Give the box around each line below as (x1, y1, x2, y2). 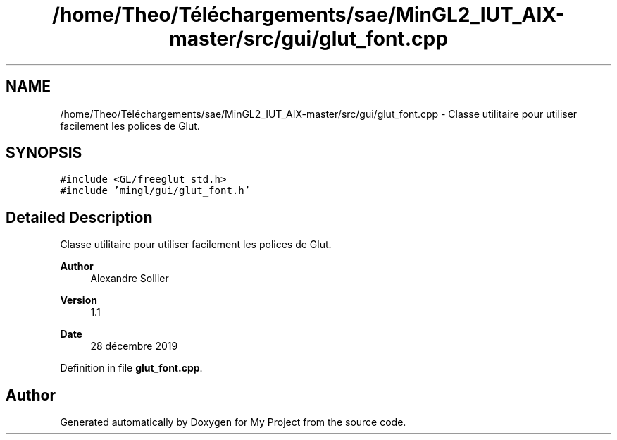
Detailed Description (6, 208, 153, 226)
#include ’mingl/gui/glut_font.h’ (60, 185, 251, 197)
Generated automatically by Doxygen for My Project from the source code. (60, 416, 406, 429)
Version (60, 294, 97, 307)
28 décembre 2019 (90, 340, 178, 353)
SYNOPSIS (6, 144, 82, 162)
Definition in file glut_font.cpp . (60, 362, 203, 374)
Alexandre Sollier (90, 272, 169, 285)
